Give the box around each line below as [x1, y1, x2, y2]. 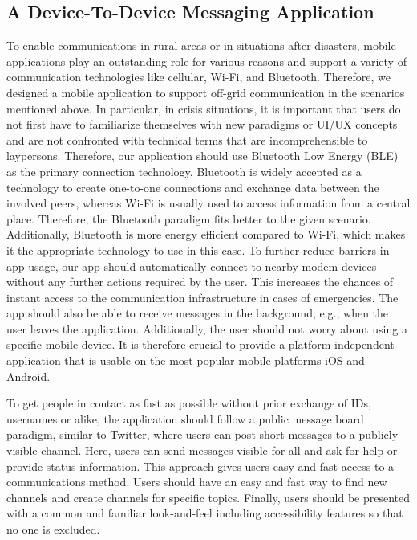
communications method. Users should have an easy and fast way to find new [6, 473, 387, 490]
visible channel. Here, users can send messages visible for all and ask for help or [6, 442, 398, 459]
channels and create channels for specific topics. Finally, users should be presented [6, 489, 411, 505]
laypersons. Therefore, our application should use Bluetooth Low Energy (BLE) [6, 147, 399, 164]
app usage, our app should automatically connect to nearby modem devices [6, 257, 377, 274]
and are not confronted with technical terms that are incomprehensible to [6, 131, 368, 148]
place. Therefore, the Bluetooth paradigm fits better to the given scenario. [6, 210, 371, 227]
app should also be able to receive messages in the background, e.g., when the [6, 305, 389, 321]
